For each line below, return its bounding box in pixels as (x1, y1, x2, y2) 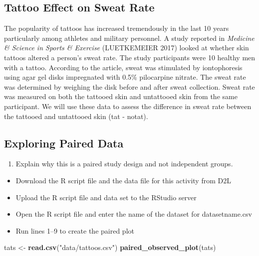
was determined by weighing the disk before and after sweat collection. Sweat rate (4, 81, 255, 92)
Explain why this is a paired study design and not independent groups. (15, 158, 233, 169)
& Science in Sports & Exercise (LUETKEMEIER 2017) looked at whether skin (4, 42, 249, 53)
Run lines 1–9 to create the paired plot (15, 225, 134, 236)
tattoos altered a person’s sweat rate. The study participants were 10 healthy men (4, 52, 256, 62)
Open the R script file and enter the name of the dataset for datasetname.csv (15, 209, 252, 219)
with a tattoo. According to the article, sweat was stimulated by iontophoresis (4, 62, 243, 72)
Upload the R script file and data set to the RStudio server (15, 192, 197, 202)
